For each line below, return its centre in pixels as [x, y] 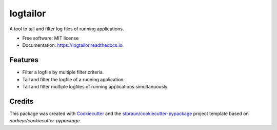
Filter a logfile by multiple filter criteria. [63, 72]
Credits [22, 101]
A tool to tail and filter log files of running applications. [67, 29]
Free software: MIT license [51, 38]
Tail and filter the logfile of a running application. [74, 79]
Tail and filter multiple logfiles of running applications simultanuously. [95, 87]
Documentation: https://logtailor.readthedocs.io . [73, 45]
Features [24, 60]
